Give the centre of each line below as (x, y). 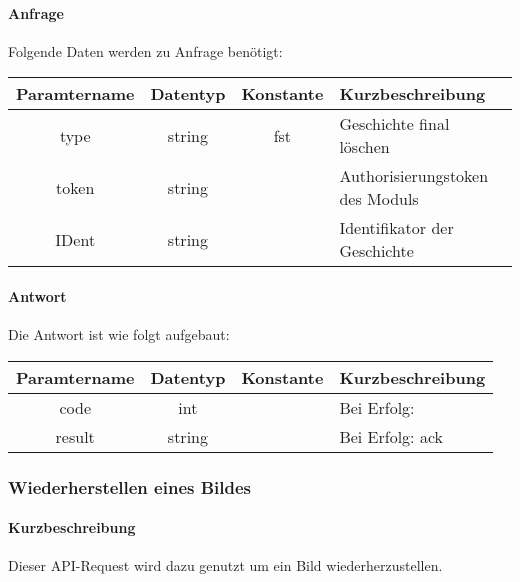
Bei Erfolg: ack (391, 436)
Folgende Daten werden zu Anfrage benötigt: (145, 50)
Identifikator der (396, 228)
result (75, 436)
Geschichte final (394, 124)
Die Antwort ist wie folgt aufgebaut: (119, 334)
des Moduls (379, 199)
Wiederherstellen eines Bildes (130, 486)
